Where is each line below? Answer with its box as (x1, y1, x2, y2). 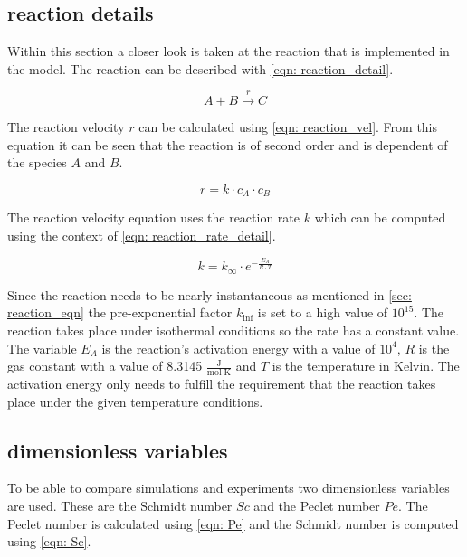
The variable (7, 338, 77, 357)
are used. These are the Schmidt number (7, 496, 233, 515)
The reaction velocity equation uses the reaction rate (7, 208, 300, 227)
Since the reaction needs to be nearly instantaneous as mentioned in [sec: (7, 285, 412, 304)
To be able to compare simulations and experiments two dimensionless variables (7, 478, 450, 497)
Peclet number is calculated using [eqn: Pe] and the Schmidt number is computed (7, 514, 459, 533)
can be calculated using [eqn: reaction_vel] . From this (138, 118, 438, 137)
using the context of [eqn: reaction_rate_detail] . (7, 226, 276, 245)
